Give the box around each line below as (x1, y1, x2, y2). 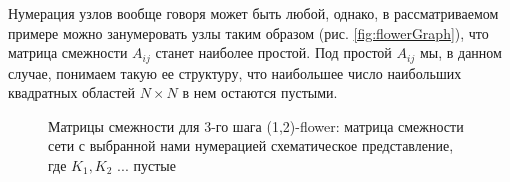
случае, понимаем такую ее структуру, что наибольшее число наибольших (8, 62, 462, 83)
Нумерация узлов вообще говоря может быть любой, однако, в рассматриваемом (8, 3, 499, 23)
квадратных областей (8, 82, 136, 103)
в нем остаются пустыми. (182, 82, 338, 103)
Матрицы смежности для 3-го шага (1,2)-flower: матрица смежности (48, 115, 464, 136)
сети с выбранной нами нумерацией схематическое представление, (48, 135, 454, 156)
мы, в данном (419, 42, 502, 63)
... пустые (117, 155, 176, 176)
